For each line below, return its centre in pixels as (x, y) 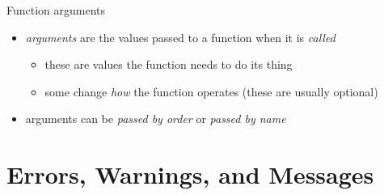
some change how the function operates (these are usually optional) (211, 91)
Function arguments (56, 10)
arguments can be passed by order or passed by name (156, 119)
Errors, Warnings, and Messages (190, 174)
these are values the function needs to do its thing (169, 64)
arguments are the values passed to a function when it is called (180, 37)
